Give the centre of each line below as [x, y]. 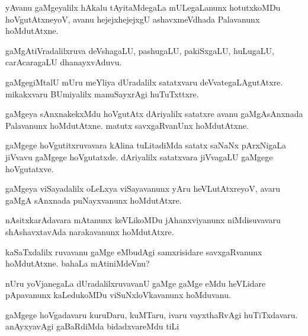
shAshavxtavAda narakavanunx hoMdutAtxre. [90, 231]
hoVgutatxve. [30, 168]
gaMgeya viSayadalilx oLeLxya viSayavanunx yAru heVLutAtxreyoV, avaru [143, 188]
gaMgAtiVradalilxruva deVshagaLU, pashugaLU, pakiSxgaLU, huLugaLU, [140, 50]
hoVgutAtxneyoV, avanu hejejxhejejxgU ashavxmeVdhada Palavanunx [133, 19]
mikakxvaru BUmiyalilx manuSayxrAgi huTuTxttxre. [102, 93]
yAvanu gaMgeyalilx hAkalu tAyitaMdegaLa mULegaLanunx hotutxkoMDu [143, 7]
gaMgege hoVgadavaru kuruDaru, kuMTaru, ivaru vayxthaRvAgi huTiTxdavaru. [152, 314]
